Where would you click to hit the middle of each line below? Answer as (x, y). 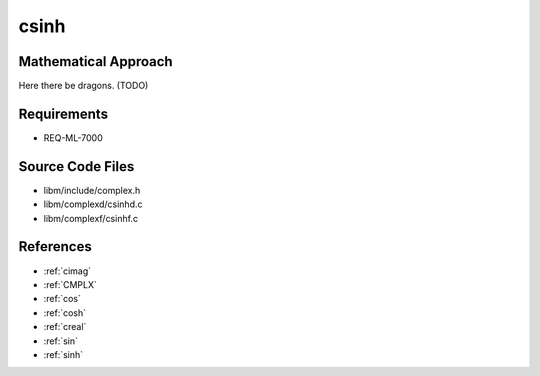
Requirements (63, 113)
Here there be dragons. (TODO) (83, 86)
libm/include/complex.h (92, 190)
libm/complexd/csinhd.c (93, 204)
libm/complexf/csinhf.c (91, 218)
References (55, 246)
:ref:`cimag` (67, 271)
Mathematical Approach (96, 61)
